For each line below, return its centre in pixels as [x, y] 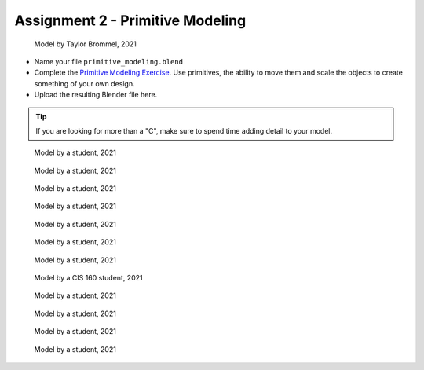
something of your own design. [84, 83]
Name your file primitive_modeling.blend [109, 61]
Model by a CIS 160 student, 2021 [88, 278]
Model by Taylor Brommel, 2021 [86, 44]
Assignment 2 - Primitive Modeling [130, 20]
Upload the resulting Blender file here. [96, 95]
